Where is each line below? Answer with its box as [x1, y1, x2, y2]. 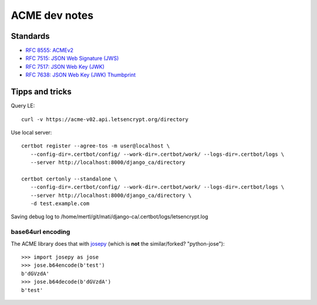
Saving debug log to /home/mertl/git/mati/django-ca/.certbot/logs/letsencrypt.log [11, 213, 208, 220]
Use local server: [11, 129, 52, 136]
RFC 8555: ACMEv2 [25, 47, 73, 54]
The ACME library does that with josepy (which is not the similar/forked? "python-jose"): [11, 240, 225, 247]
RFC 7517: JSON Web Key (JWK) [25, 63, 105, 70]
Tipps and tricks [11, 87, 72, 97]
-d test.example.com [30, 200, 90, 207]
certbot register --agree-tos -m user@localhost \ [21, 143, 170, 149]
